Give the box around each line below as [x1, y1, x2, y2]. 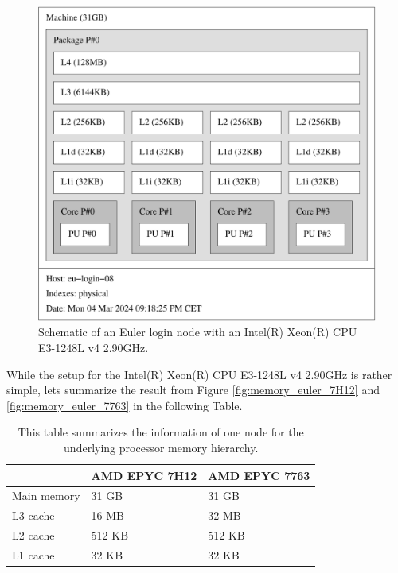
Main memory [12, 487, 80, 504]
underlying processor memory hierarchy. [64, 439, 259, 455]
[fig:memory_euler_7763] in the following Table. [6, 397, 243, 413]
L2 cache [12, 527, 55, 544]
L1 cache [12, 546, 55, 563]
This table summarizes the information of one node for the [18, 424, 304, 440]
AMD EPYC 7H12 [91, 467, 197, 483]
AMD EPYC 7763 [208, 467, 310, 483]
